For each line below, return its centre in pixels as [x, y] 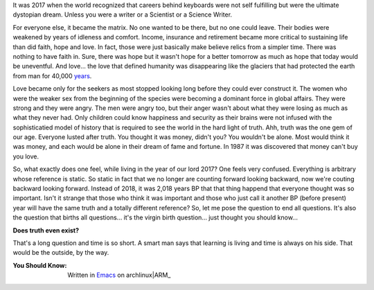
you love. [26, 156]
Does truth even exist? [46, 230]
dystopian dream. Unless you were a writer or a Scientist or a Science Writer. [122, 15]
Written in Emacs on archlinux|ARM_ [119, 275]
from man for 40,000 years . [52, 75]
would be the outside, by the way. [61, 253]
